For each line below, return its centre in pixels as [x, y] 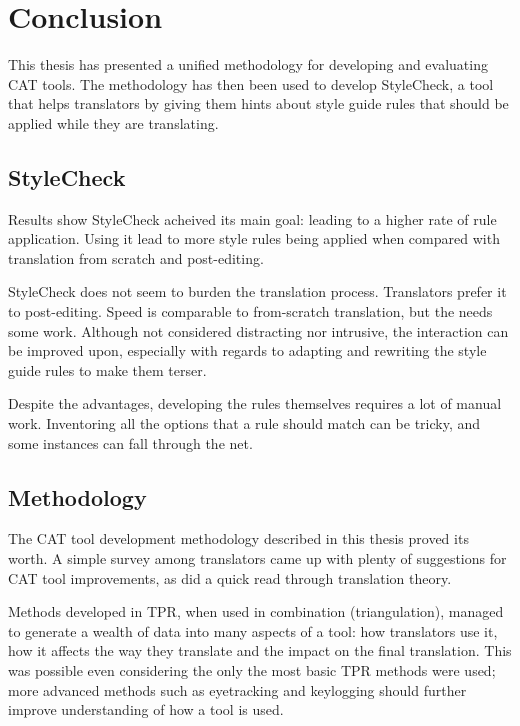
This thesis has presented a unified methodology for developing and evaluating [248, 64]
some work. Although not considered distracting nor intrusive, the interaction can [258, 330]
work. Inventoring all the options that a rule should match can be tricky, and [244, 423]
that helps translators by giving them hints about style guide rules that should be [258, 103]
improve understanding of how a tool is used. [146, 709]
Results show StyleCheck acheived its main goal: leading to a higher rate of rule [252, 218]
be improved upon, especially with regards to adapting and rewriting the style [247, 350]
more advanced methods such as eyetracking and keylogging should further [237, 689]
